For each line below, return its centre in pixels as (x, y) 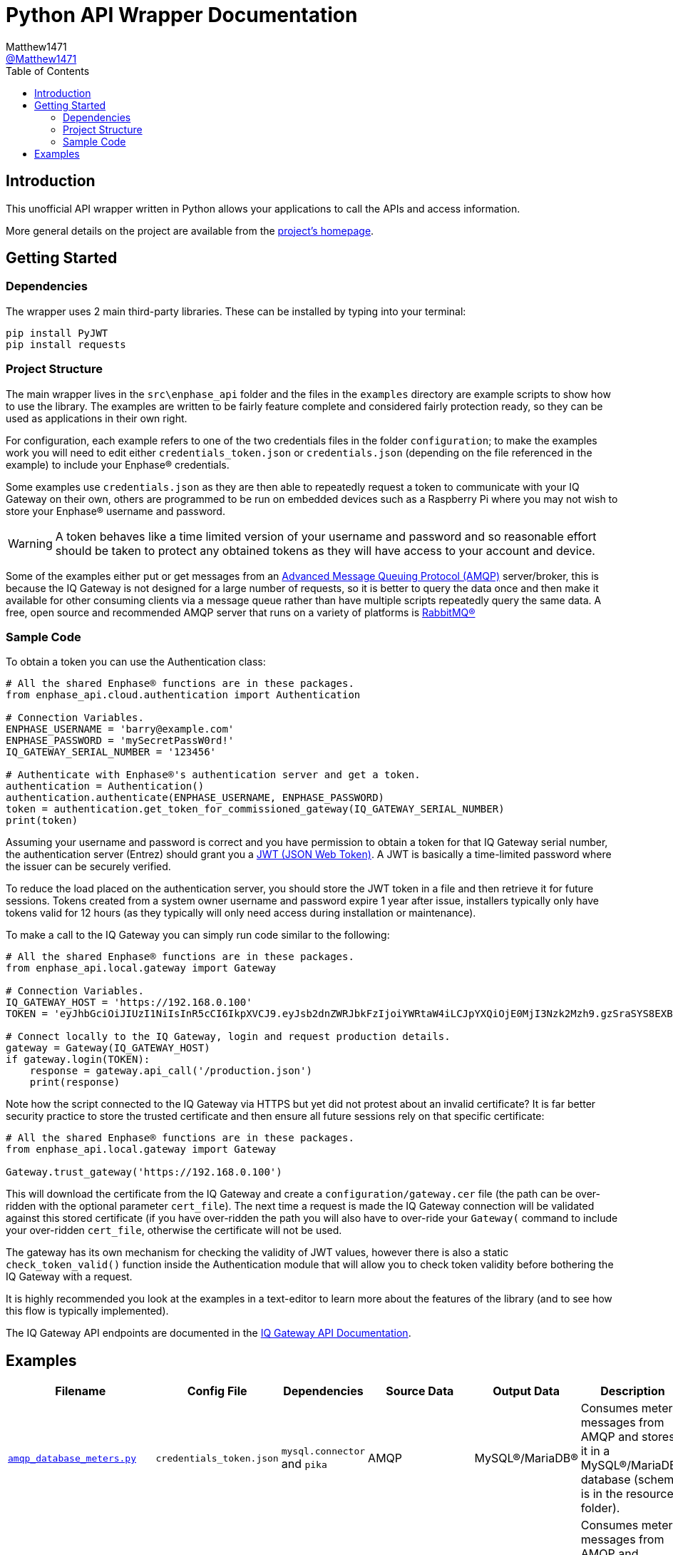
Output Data (526, 1391)
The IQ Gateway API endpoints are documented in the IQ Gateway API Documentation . (209, 1333)
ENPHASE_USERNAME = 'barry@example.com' (120, 729)
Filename (81, 1391)
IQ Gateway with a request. (69, 1277)
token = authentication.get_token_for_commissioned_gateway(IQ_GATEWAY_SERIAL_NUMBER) (255, 809)
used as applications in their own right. (97, 418)
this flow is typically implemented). (87, 1311)
